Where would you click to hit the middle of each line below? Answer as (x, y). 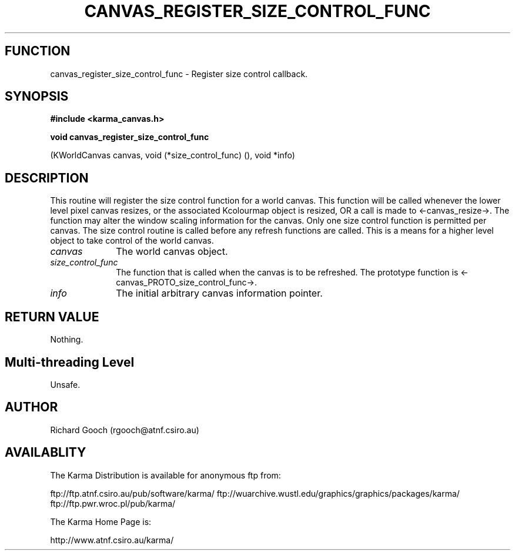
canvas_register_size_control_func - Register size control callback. (179, 74)
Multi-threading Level (70, 362)
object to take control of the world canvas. (132, 241)
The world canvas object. (172, 252)
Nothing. (67, 340)
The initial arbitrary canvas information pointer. (219, 293)
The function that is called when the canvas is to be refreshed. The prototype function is (287, 272)
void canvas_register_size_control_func (130, 137)
